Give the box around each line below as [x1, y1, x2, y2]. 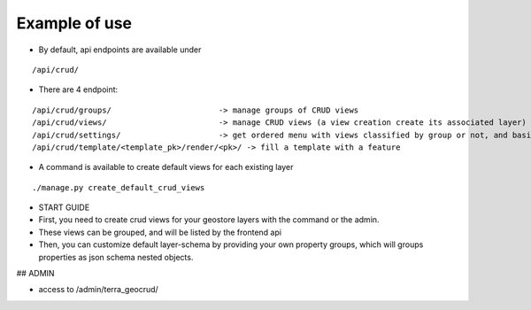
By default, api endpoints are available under [38, 44, 202, 55]
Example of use [16, 13, 133, 33]
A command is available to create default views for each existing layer [38, 162, 294, 173]
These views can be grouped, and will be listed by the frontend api [38, 227, 282, 237]
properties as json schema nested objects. [38, 252, 194, 262]
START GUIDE [38, 202, 90, 213]
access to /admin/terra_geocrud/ [38, 284, 158, 295]
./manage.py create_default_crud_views [32, 182, 205, 192]
